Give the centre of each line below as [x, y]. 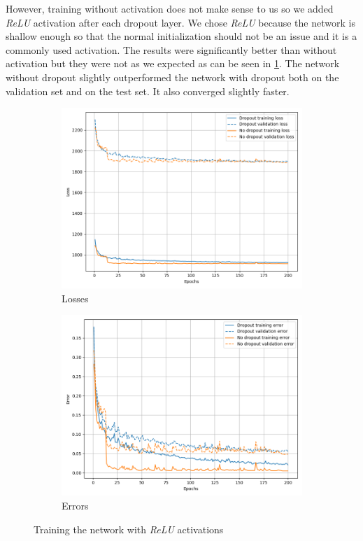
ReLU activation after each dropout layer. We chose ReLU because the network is [180, 22]
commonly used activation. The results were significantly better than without [171, 49]
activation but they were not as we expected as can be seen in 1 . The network [173, 63]
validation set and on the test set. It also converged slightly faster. [148, 91]
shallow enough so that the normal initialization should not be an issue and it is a [181, 36]
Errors [75, 505]
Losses [75, 298]
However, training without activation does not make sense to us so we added [170, 8]
